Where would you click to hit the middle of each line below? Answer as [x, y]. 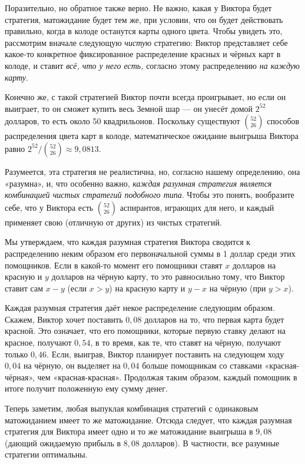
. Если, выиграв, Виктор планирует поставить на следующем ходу [165, 354]
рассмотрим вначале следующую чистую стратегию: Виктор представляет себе [146, 42]
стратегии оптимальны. [46, 454]
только [16, 354]
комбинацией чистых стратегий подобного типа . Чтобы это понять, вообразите [150, 195]
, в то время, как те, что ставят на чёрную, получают [185, 342]
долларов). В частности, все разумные [211, 443]
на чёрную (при [238, 288]
